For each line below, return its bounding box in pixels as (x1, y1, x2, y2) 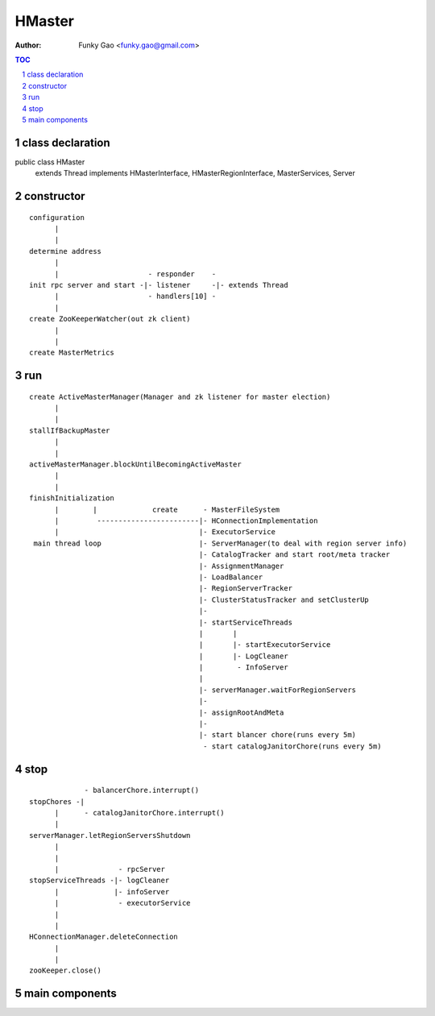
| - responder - (54, 269, 217, 278)
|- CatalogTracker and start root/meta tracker (198, 550, 391, 559)
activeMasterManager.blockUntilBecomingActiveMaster (29, 460, 242, 469)
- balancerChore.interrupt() (84, 786, 200, 795)
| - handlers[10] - (54, 292, 217, 301)
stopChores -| (29, 797, 85, 806)
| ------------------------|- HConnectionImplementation (54, 516, 318, 525)
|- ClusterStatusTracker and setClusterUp (198, 595, 370, 604)
